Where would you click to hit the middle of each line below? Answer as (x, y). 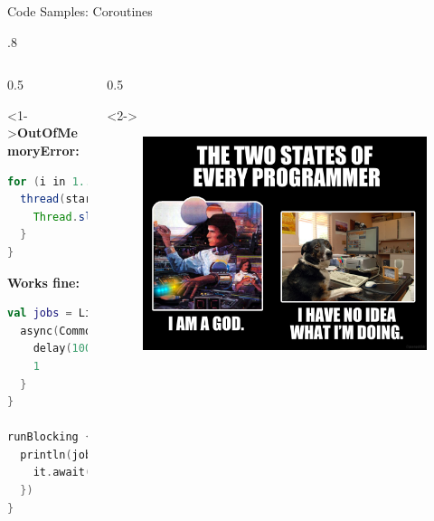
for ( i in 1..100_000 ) (75, 181)
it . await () (66, 473)
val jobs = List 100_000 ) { (92, 313)
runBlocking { (50, 437)
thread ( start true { (91, 199)
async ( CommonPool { (82, 331)
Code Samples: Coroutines (80, 11)
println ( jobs (59, 455)
